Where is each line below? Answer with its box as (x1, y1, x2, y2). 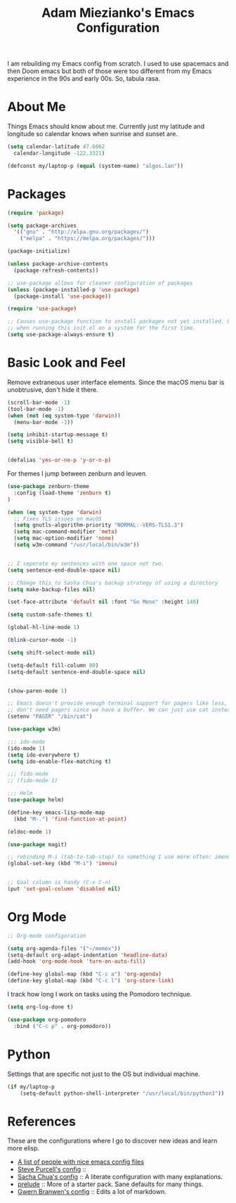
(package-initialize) (7, 248, 71, 255)
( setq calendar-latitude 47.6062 (7, 143, 105, 150)
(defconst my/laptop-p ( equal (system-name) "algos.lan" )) (7, 162, 184, 169)
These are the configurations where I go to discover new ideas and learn (7, 1136, 218, 1145)
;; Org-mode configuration (7, 932, 86, 939)
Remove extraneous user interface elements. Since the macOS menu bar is (7, 378, 225, 386)
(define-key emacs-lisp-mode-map (7, 809, 105, 816)
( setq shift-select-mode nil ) (7, 649, 96, 656)
